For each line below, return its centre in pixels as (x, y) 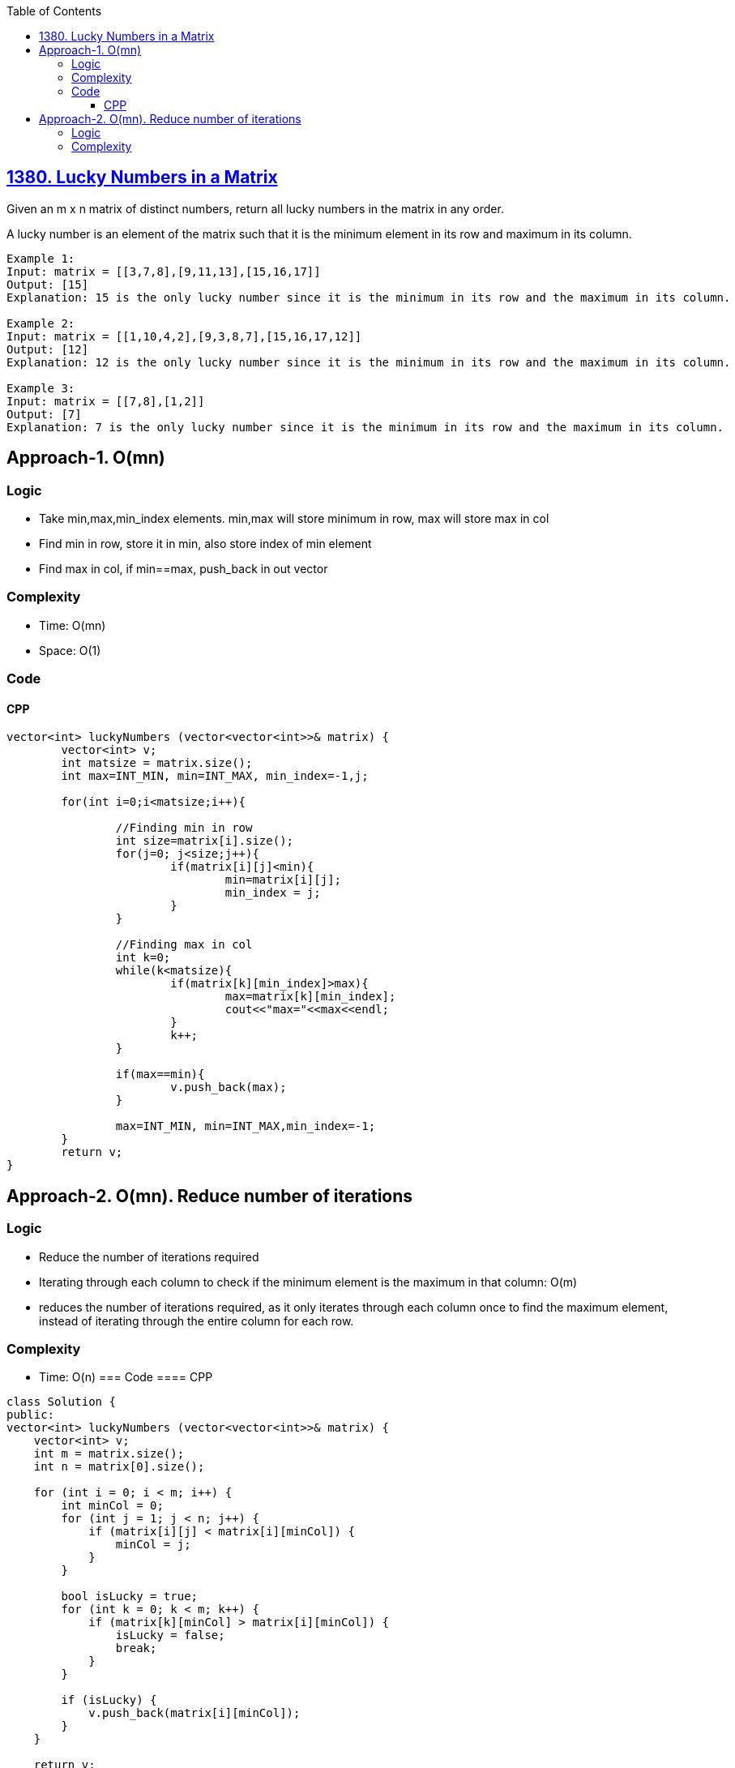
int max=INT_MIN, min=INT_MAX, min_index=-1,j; (215, 776)
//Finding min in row (184, 828)
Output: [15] (48, 284)
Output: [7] (44, 414)
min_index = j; (273, 893)
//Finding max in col (184, 945)
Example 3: (41, 388)
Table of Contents (54, 11)
